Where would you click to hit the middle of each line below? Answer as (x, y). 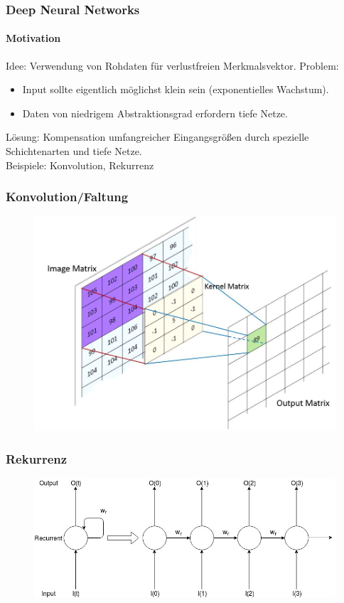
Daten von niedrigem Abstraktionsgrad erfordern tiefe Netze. (155, 113)
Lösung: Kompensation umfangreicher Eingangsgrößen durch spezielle (157, 137)
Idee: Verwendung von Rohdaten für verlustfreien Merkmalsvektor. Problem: (172, 65)
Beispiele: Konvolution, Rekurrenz (80, 165)
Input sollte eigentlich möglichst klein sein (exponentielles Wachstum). (176, 89)
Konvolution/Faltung (67, 197)
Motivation (33, 38)
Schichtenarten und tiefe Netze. (74, 151)
